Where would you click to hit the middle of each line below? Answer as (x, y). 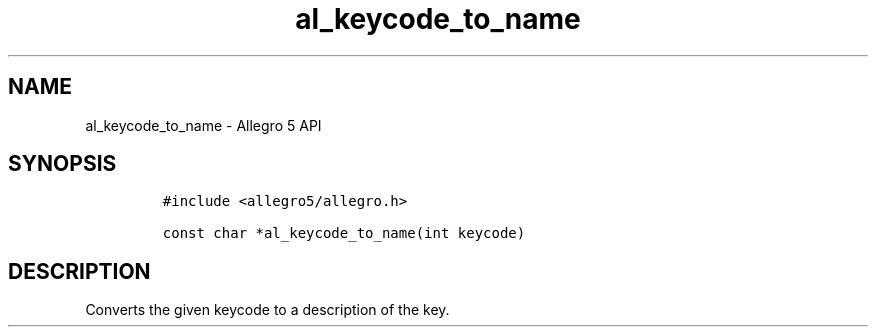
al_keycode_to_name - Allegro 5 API (203, 125)
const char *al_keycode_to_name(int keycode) (344, 233)
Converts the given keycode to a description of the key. (267, 310)
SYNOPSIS (62, 164)
